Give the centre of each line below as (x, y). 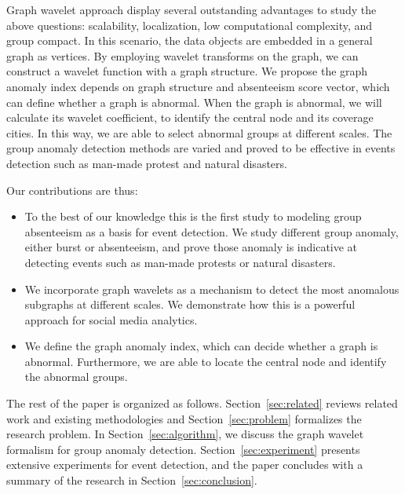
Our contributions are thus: (72, 190)
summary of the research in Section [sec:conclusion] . (132, 480)
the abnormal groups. (76, 377)
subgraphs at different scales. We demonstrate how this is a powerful (190, 304)
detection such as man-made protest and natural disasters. (147, 163)
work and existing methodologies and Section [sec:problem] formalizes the (184, 418)
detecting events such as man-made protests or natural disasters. (180, 262)
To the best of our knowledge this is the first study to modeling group (193, 216)
